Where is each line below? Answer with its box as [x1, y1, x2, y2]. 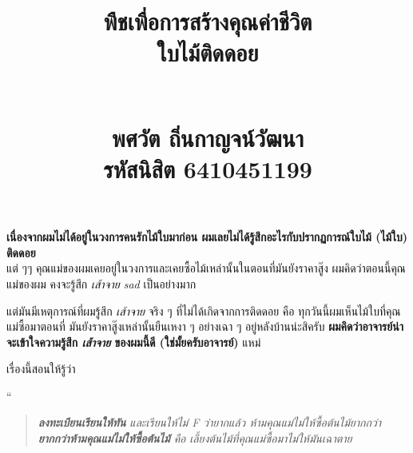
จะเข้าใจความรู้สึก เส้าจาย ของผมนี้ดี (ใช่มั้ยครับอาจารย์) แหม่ [6, 333, 261, 350]
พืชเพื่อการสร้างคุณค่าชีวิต [103, 5, 312, 38]
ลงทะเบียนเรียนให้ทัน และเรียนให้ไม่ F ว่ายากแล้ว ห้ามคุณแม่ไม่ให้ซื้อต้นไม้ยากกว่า [38, 414, 381, 431]
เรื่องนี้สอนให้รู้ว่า [6, 360, 76, 377]
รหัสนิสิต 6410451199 [103, 152, 312, 185]
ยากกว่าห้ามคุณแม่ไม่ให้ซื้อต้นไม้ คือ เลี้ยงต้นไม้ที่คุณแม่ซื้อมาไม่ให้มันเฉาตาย [38, 430, 352, 447]
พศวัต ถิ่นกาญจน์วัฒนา [111, 121, 304, 153]
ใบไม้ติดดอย [157, 36, 259, 69]
